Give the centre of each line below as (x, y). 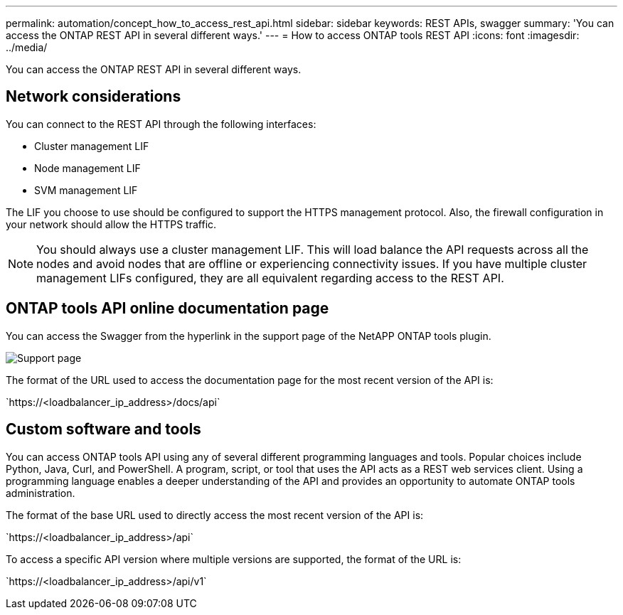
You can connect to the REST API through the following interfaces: (161, 124)
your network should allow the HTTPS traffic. (111, 224)
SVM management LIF (86, 190)
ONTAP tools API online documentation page (167, 309)
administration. (41, 493)
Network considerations (94, 97)
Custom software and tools (103, 429)
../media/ (27, 47)
